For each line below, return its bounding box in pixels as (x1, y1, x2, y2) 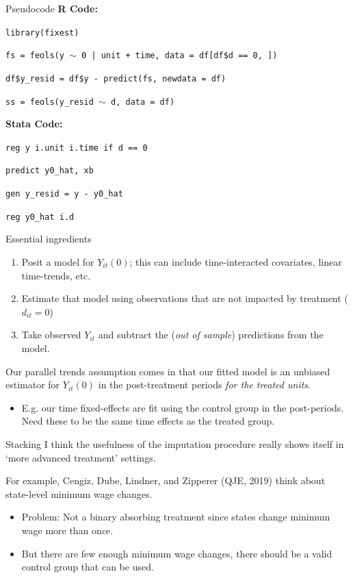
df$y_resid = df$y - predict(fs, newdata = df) (5, 73, 226, 84)
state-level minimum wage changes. (5, 486, 153, 501)
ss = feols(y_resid (5, 97, 94, 107)
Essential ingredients (5, 231, 92, 246)
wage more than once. (21, 523, 114, 537)
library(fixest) (5, 27, 79, 38)
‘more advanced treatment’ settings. (5, 450, 156, 464)
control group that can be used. (21, 560, 154, 574)
